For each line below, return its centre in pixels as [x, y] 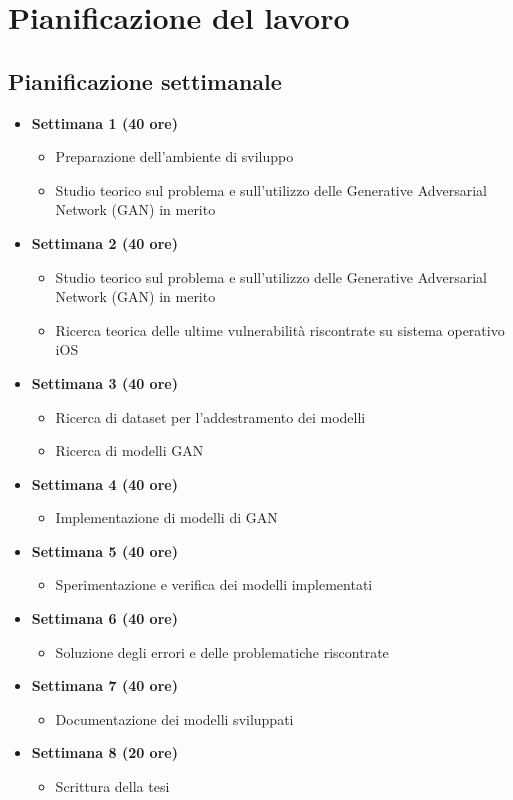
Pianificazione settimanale [145, 80]
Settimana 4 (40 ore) [104, 483]
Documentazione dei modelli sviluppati [174, 718]
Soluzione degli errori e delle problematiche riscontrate [222, 651]
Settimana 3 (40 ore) [104, 382]
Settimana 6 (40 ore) [104, 618]
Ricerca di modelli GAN [129, 450]
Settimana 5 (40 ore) [104, 550]
